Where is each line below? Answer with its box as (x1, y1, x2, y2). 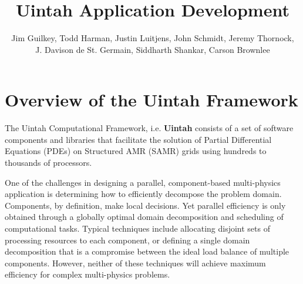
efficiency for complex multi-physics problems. (5, 268, 170, 280)
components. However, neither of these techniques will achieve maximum (5, 256, 266, 269)
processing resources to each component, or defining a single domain (5, 233, 250, 246)
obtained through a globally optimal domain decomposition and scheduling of (5, 211, 284, 223)
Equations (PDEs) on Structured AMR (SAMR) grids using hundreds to (5, 145, 267, 157)
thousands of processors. (5, 156, 92, 169)
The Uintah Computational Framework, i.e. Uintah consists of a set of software (5, 122, 294, 134)
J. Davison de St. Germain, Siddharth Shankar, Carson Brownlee (35, 43, 270, 55)
